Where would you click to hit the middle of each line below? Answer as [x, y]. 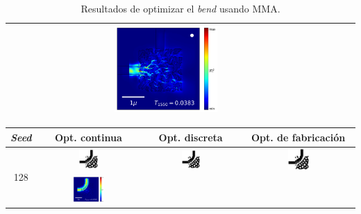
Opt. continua [88, 137]
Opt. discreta [191, 137]
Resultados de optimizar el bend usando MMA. [180, 8]
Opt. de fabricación [298, 137]
